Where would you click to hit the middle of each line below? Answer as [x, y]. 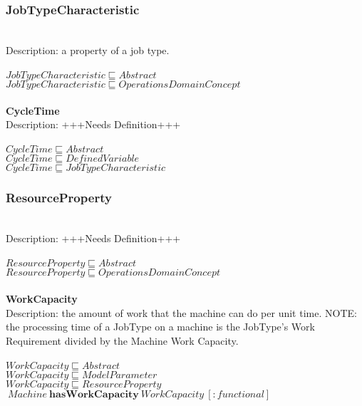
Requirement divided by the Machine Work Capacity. [122, 340]
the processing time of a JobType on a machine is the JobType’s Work [160, 327]
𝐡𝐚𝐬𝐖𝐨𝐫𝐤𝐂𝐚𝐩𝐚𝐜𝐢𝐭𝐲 [94, 394]
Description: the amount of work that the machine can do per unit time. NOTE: [181, 312]
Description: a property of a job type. [88, 50]
